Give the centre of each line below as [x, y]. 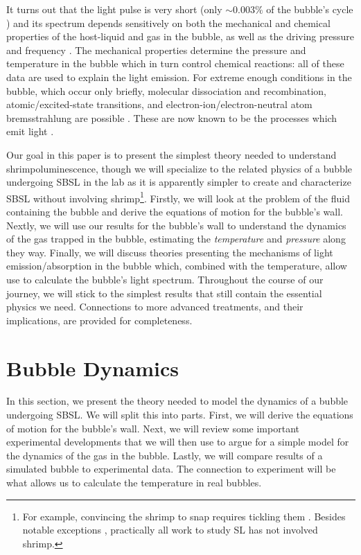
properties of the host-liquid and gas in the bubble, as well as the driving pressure [180, 36]
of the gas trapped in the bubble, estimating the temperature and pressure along [176, 239]
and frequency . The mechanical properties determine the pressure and [156, 50]
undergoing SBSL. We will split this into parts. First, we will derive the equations [180, 415]
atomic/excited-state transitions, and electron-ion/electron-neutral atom [159, 104]
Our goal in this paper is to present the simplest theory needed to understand [171, 154]
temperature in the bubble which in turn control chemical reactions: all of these [175, 63]
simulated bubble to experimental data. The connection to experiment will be [171, 469]
